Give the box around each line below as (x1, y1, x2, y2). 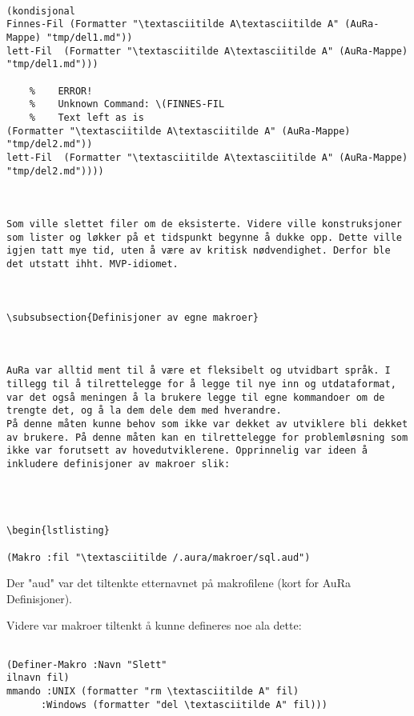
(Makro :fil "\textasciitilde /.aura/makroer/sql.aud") (6, 551, 311, 563)
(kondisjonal (6, 5, 75, 17)
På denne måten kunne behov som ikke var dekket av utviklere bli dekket (6, 418, 408, 430)
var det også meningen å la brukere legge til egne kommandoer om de (6, 391, 385, 403)
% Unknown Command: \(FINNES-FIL (29, 98, 225, 110)
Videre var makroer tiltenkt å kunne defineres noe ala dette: (6, 617, 302, 634)
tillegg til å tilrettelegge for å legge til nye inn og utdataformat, (6, 378, 396, 390)
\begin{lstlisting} (6, 525, 110, 537)
